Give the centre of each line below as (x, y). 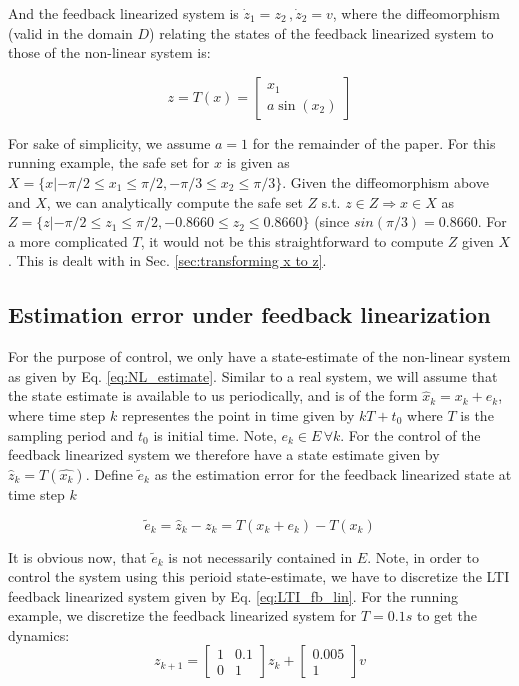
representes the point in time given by (238, 414)
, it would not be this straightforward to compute (292, 240)
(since (332, 221)
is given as (258, 162)
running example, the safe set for (109, 162)
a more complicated (68, 240)
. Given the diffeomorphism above (385, 181)
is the (477, 414)
